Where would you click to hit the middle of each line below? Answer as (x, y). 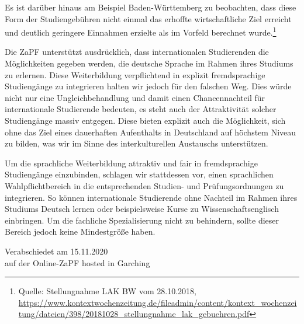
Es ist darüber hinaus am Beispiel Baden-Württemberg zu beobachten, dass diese (151, 7)
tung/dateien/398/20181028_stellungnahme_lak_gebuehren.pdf (134, 314)
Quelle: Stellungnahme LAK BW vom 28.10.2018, (107, 291)
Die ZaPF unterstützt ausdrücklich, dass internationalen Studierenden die (137, 52)
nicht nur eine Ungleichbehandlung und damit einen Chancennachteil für (135, 97)
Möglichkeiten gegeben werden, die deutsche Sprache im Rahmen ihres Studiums (149, 63)
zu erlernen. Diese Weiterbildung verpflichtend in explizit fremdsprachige (135, 74)
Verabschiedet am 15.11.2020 (56, 251)
